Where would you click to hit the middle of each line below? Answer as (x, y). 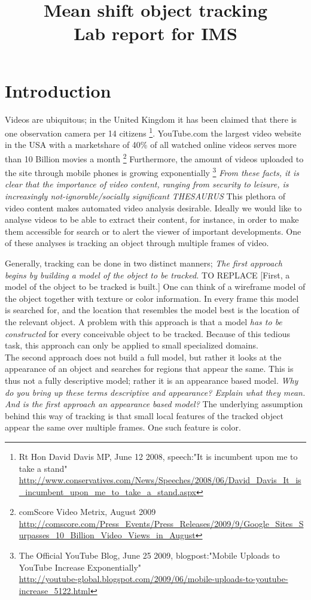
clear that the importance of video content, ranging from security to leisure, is (147, 184)
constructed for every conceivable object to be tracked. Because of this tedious (147, 333)
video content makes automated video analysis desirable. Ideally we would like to (153, 207)
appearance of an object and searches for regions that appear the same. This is (149, 369)
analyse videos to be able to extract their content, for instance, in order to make (152, 219)
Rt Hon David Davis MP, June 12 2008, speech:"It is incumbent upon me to (158, 456)
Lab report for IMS (155, 33)
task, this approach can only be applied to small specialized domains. (132, 345)
